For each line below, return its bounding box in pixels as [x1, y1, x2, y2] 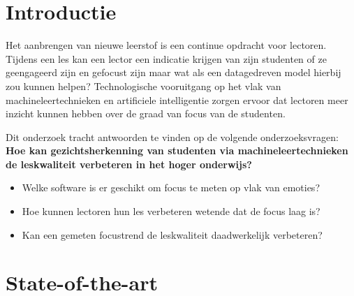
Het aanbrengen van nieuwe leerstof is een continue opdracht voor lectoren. [6, 38, 327, 52]
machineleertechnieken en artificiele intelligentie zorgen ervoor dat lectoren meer [6, 92, 348, 107]
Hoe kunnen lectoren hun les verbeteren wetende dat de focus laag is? [22, 204, 320, 219]
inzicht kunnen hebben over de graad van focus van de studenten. [6, 106, 286, 121]
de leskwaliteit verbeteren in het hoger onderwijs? [6, 156, 252, 171]
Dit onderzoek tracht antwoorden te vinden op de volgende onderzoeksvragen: [6, 129, 339, 144]
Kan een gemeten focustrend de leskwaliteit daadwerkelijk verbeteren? [22, 227, 323, 242]
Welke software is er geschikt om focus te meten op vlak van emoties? [22, 180, 320, 195]
